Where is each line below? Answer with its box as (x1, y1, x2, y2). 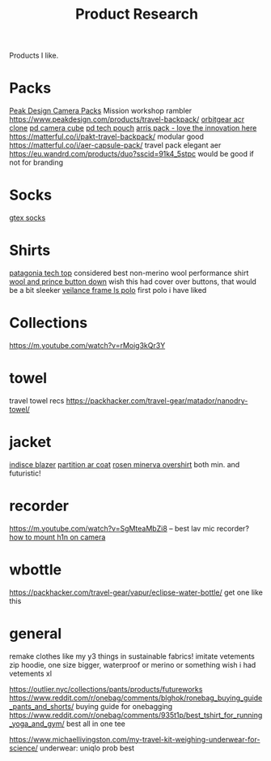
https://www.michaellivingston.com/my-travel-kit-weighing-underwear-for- (9, 734, 260, 744)
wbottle (9, 561, 62, 578)
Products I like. (9, 50, 59, 61)
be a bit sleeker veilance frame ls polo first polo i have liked (9, 286, 207, 295)
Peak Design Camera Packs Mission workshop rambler (9, 106, 193, 116)
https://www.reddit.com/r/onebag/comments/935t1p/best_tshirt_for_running (9, 710, 263, 720)
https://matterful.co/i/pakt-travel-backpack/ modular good (9, 131, 205, 142)
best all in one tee (66, 719, 126, 729)
